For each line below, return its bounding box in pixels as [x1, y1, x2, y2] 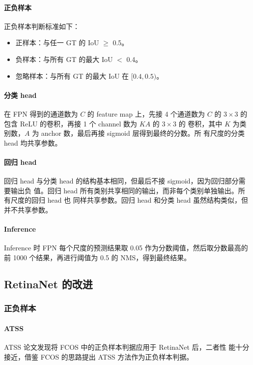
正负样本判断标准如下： [4, 21, 80, 31]
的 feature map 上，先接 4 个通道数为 [87, 108, 205, 119]
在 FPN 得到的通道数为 [4, 108, 78, 119]
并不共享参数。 [4, 204, 52, 214]
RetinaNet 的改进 [4, 276, 93, 291]
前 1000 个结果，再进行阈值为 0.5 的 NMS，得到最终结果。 [4, 252, 191, 262]
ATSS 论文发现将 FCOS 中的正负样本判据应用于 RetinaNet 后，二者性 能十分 [4, 341, 250, 352]
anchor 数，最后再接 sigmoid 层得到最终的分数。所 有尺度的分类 [41, 128, 245, 138]
